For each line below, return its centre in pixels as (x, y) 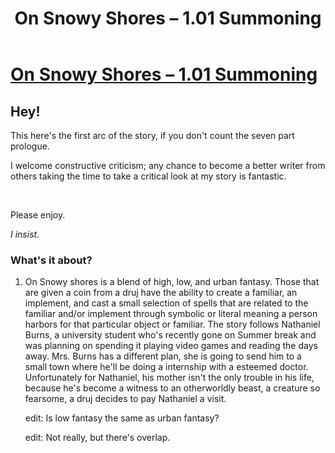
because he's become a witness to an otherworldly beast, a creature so (172, 388)
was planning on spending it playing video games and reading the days (171, 346)
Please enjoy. (38, 215)
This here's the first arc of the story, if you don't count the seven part (152, 135)
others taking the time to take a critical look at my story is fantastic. (148, 176)
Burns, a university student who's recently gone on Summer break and (170, 335)
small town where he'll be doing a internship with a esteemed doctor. (166, 367)
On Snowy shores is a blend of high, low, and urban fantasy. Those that (172, 282)
